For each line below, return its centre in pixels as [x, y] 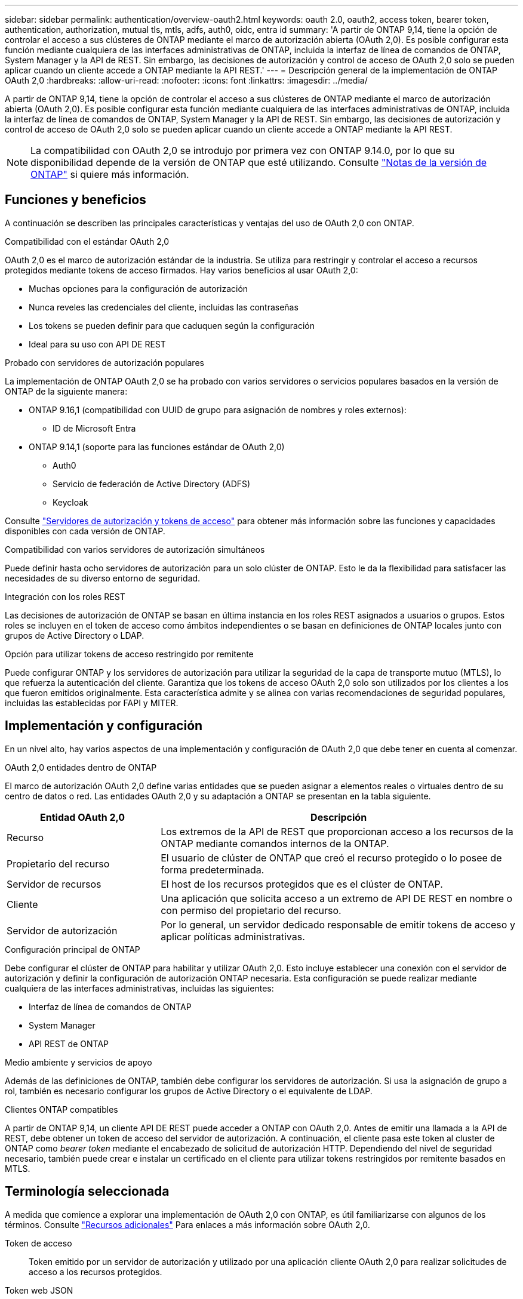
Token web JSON [39, 1290]
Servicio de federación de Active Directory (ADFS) [152, 484]
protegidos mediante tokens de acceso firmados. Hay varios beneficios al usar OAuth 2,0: [181, 270]
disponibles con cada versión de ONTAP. [85, 531]
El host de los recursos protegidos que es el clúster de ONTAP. [302, 884]
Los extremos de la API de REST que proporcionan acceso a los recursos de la [337, 831]
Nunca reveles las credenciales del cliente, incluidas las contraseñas [164, 307]
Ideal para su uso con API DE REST [97, 344]
